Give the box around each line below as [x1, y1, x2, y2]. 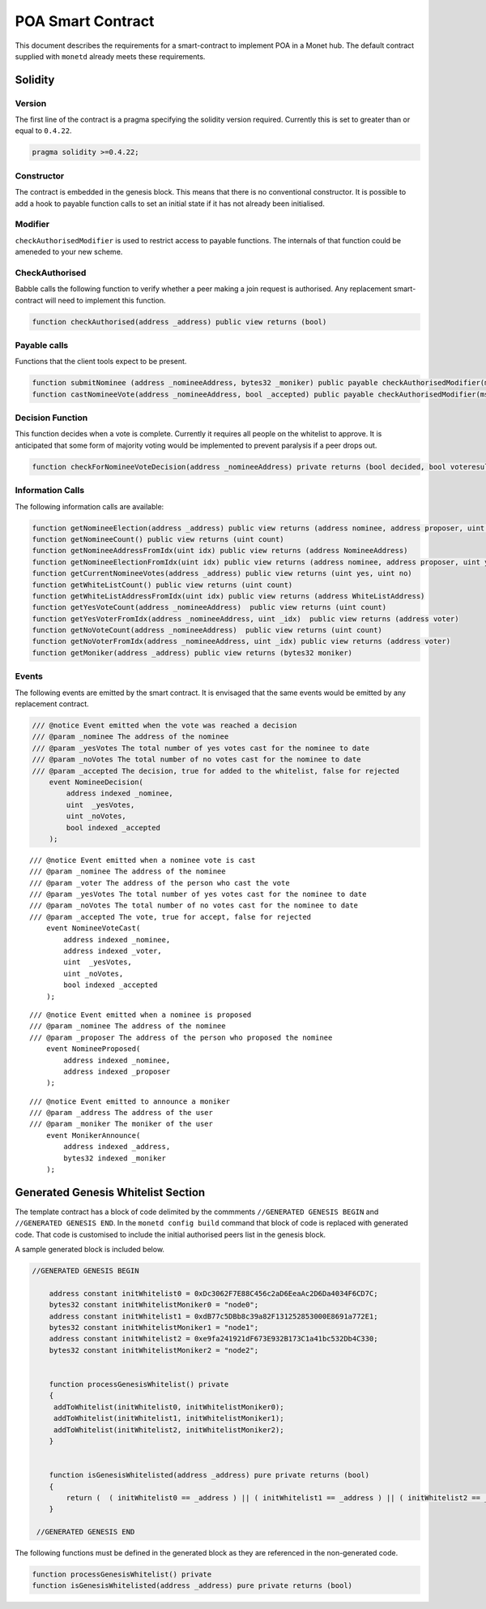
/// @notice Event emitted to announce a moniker [29, 1096, 231, 1106]
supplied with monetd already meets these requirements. [15, 51, 206, 61]
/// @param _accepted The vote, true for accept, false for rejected [29, 912, 312, 921]
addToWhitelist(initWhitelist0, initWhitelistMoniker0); [53, 1402, 284, 1411]
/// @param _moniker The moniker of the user [29, 1119, 214, 1129]
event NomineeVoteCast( [45, 924, 141, 933]
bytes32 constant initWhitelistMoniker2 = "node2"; [49, 1345, 259, 1354]
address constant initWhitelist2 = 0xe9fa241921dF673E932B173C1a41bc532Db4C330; [49, 1334, 378, 1344]
